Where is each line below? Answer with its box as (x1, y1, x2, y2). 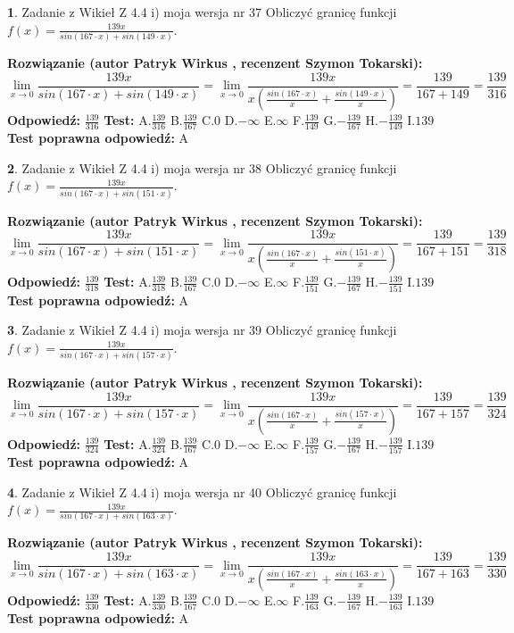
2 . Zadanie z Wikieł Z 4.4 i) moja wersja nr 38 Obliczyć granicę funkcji (7, 158, 397, 177)
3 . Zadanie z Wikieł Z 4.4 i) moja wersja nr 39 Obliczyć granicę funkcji (7, 321, 397, 339)
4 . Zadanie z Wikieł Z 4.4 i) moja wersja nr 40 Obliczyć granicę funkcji (7, 482, 397, 501)
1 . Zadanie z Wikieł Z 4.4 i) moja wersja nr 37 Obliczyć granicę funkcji (7, 3, 397, 21)
